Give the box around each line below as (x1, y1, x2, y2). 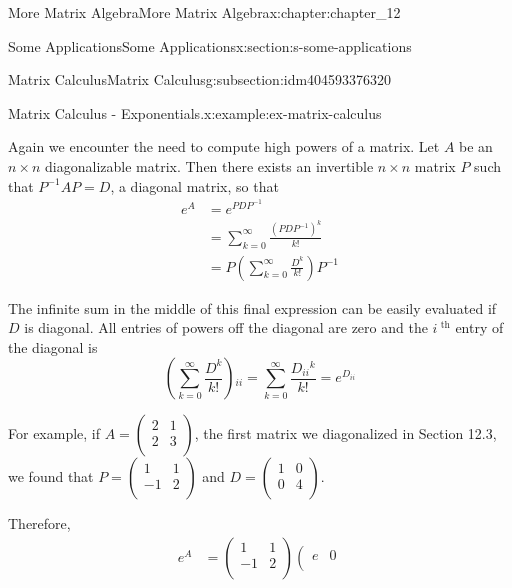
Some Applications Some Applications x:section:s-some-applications (8, 35, 412, 56)
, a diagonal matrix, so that (110, 175, 279, 196)
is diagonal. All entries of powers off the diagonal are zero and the (24, 317, 428, 338)
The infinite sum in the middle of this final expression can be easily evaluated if (8, 297, 497, 318)
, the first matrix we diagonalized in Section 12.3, (194, 423, 497, 444)
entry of (455, 317, 504, 338)
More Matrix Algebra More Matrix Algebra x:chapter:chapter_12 (8, 2, 401, 22)
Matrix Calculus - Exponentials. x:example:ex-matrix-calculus (8, 102, 382, 123)
